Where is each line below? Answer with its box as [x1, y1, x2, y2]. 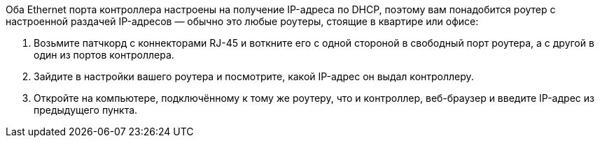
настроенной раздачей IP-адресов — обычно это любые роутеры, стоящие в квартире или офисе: [6, 15, 479, 27]
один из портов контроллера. [34, 49, 174, 61]
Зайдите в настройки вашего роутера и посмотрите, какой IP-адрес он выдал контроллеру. [34, 70, 474, 82]
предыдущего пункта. [34, 104, 138, 116]
